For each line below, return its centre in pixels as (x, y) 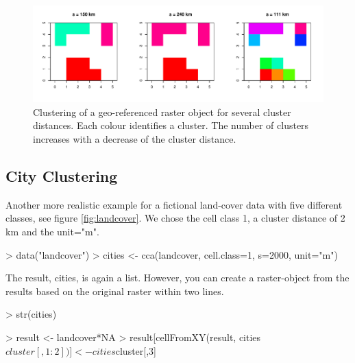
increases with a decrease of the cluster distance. (135, 138)
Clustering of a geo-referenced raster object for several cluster (162, 112)
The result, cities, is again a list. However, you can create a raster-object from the (177, 278)
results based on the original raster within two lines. (115, 291)
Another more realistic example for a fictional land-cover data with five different (174, 204)
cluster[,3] (136, 350)
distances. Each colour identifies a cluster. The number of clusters (171, 125)
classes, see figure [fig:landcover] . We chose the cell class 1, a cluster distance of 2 (175, 218)
